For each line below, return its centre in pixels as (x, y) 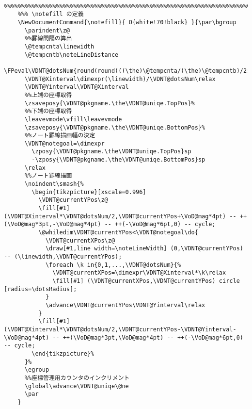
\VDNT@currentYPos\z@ (73, 200)
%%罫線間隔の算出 (48, 39)
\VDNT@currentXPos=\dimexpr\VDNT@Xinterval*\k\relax (139, 273)
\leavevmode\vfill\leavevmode (73, 119)
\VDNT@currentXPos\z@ (80, 240)
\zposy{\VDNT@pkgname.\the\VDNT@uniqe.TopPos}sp (111, 152)
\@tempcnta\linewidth (59, 46)
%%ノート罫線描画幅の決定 (60, 136)
